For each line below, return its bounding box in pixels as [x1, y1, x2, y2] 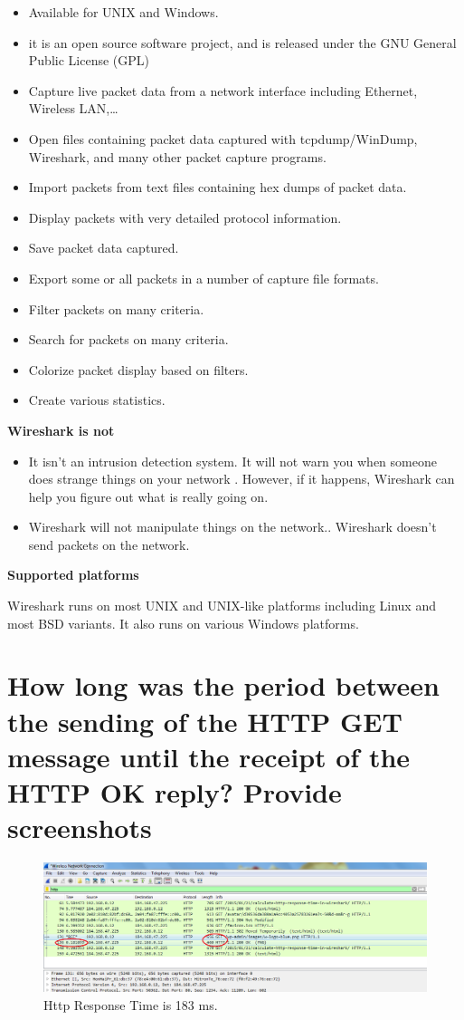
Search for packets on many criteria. [28, 330, 229, 349]
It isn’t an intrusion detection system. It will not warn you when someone [28, 451, 437, 470]
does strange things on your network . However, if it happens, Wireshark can [28, 469, 455, 488]
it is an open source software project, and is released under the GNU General [28, 33, 457, 52]
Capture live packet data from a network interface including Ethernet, [28, 81, 418, 100]
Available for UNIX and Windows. [28, 3, 219, 21]
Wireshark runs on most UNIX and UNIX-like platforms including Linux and [7, 596, 436, 615]
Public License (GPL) [28, 51, 149, 70]
